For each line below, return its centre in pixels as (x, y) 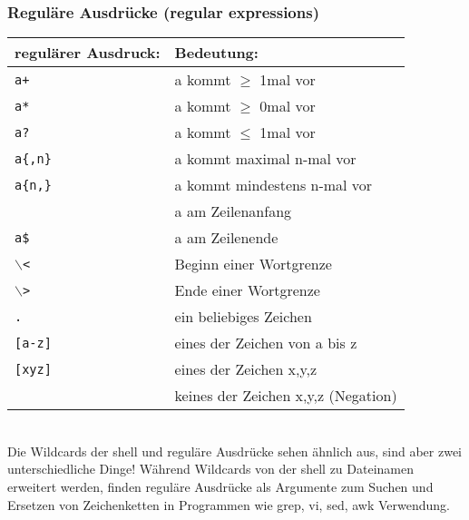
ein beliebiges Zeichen (243, 317)
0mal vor (288, 106)
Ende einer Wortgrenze (247, 290)
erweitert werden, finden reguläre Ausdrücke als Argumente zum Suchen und (220, 486)
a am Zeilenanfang (233, 211)
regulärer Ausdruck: (88, 53)
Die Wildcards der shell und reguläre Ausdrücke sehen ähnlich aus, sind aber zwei (235, 451)
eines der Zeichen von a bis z (266, 343)
